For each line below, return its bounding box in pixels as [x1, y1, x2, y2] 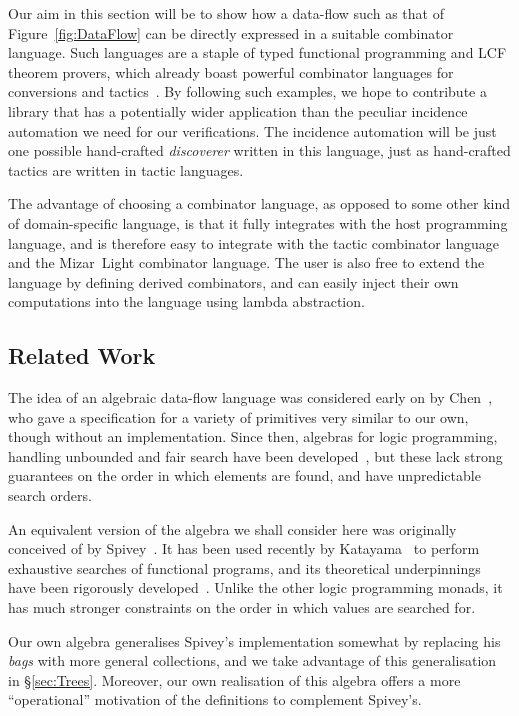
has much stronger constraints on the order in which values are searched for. [8, 597, 476, 618]
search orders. [8, 485, 92, 506]
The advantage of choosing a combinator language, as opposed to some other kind [8, 193, 511, 214]
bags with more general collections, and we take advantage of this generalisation [8, 650, 497, 671]
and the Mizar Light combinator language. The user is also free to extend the [8, 252, 485, 273]
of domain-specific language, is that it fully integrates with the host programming [8, 212, 508, 233]
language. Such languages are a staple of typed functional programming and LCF [8, 42, 507, 63]
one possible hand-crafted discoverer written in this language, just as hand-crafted [8, 140, 511, 161]
